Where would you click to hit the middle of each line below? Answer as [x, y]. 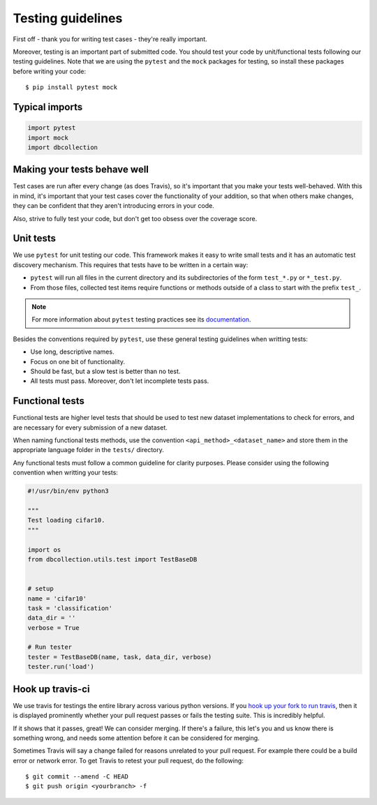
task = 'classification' [70, 608]
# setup [40, 589]
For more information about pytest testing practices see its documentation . [141, 319]
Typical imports [48, 107]
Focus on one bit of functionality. [78, 361]
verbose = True [53, 627]
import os [44, 550]
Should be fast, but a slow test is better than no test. [105, 371]
